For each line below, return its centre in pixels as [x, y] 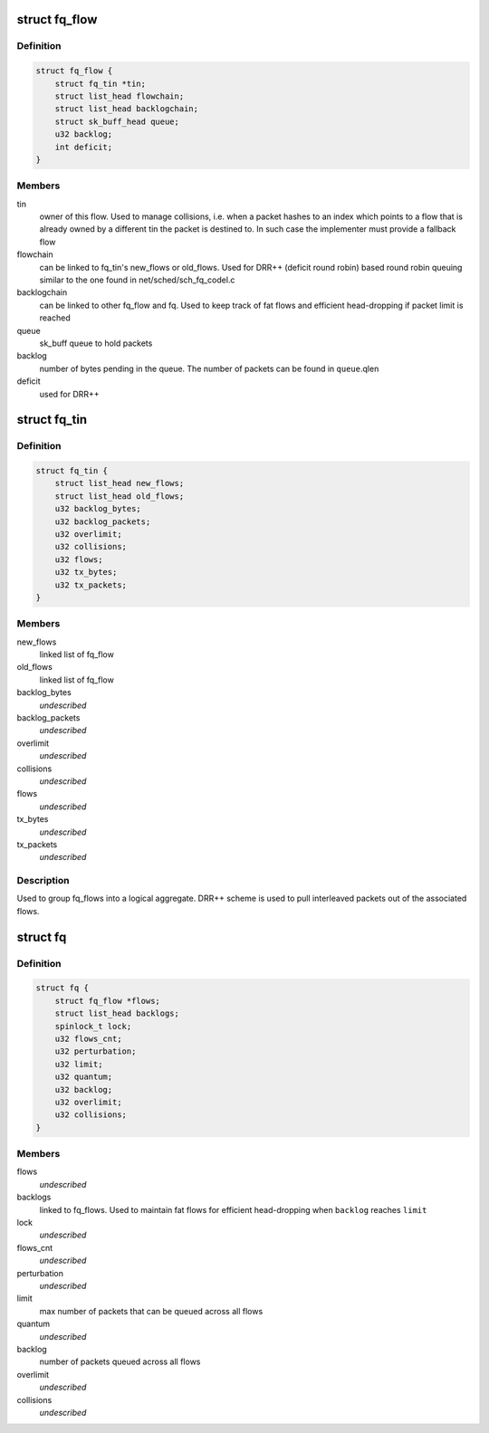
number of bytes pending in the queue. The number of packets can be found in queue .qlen [209, 368]
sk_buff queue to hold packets [96, 343]
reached [55, 318]
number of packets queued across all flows [120, 1361]
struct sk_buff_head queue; [117, 121]
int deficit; [84, 147]
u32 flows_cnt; [88, 1039]
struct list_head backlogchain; [127, 109]
